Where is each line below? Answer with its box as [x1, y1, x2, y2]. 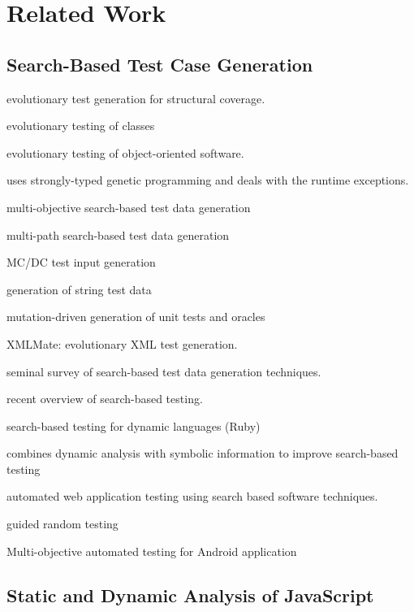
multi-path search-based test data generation [6, 226, 230, 243]
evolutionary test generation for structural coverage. [6, 89, 265, 106]
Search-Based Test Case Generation [6, 51, 313, 76]
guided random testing [6, 515, 119, 532]
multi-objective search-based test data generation [6, 198, 251, 215]
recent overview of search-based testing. [6, 390, 203, 407]
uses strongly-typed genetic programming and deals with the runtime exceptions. [6, 171, 409, 189]
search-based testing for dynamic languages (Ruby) [6, 417, 261, 434]
